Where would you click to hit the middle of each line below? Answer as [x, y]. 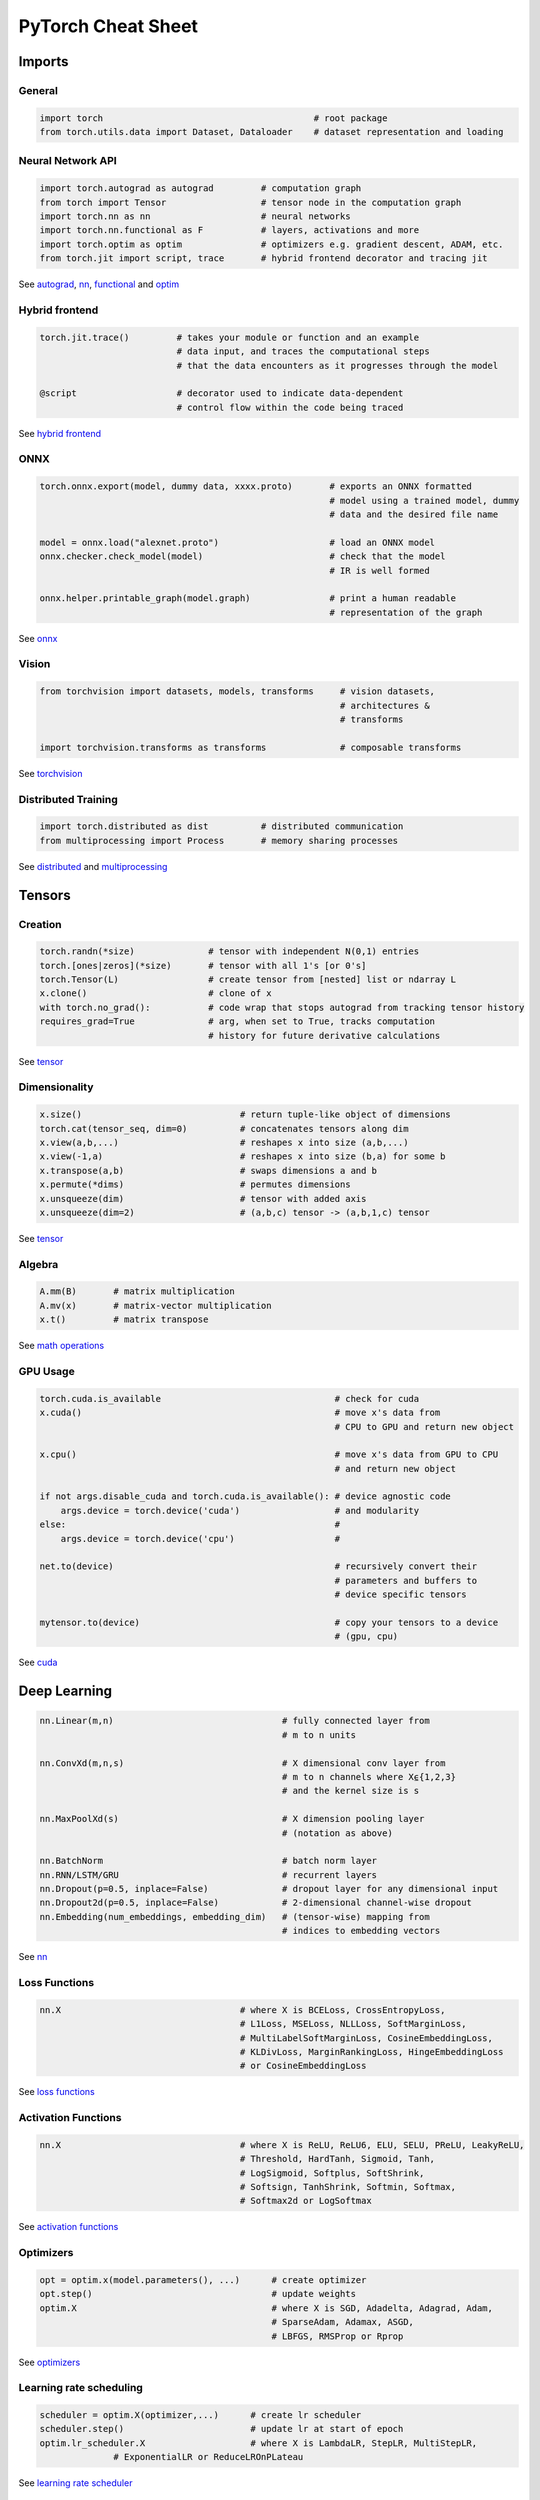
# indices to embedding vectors [361, 1931]
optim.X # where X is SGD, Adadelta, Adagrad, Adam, [266, 2308]
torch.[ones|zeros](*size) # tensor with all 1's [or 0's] [203, 965]
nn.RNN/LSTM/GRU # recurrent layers [208, 1874]
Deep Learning [65, 1691]
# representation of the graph [406, 612]
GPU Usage [46, 1371]
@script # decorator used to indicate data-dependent [221, 393]
